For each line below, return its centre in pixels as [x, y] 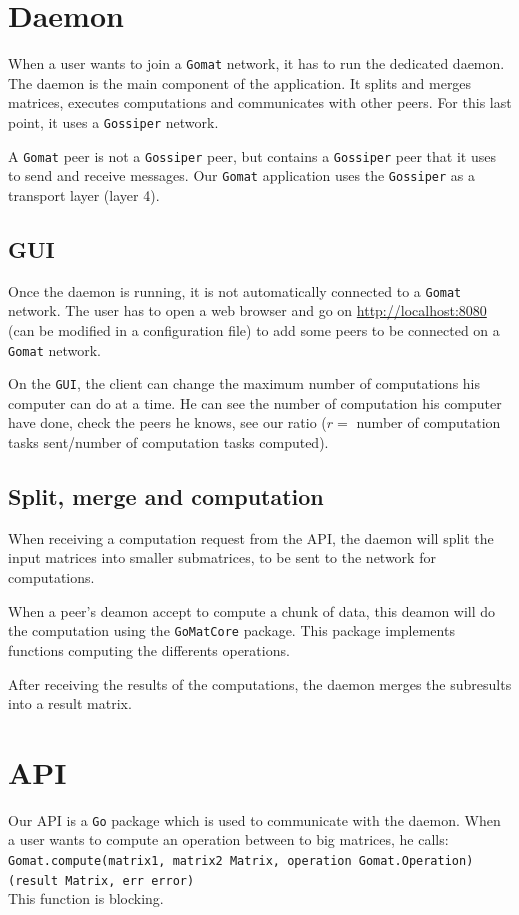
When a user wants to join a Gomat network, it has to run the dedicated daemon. [256, 63]
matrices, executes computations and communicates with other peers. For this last [260, 102]
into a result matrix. [70, 703]
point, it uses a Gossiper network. [113, 121]
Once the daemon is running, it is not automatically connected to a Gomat [235, 290]
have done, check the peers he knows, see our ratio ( [167, 422]
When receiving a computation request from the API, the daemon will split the [251, 537]
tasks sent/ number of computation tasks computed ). [168, 442]
